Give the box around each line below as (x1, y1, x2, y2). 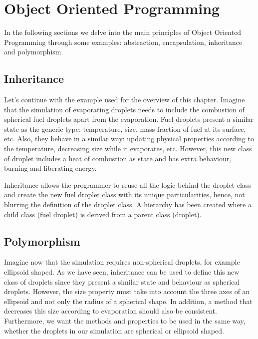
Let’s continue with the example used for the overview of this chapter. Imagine (4, 94, 245, 105)
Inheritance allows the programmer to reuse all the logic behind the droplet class (4, 179, 251, 190)
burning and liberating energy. (4, 163, 97, 173)
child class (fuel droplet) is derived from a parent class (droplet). (4, 209, 202, 219)
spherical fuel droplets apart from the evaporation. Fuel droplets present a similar (4, 114, 254, 124)
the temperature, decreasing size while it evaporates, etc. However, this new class (4, 143, 252, 154)
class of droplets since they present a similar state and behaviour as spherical (4, 276, 240, 287)
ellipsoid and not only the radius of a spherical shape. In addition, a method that (4, 296, 253, 306)
